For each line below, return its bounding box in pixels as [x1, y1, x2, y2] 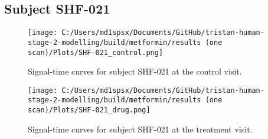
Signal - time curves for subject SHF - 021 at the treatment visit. [28, 122, 253, 135]
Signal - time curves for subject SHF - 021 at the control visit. [28, 65, 242, 77]
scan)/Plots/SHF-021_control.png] [28, 48, 164, 57]
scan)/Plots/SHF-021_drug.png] [28, 106, 151, 115]
